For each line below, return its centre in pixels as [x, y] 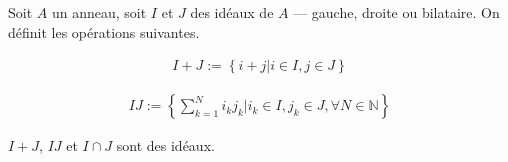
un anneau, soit [99, 12]
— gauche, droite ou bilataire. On [396, 12]
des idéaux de [232, 12]
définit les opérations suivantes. [104, 31]
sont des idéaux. [165, 145]
